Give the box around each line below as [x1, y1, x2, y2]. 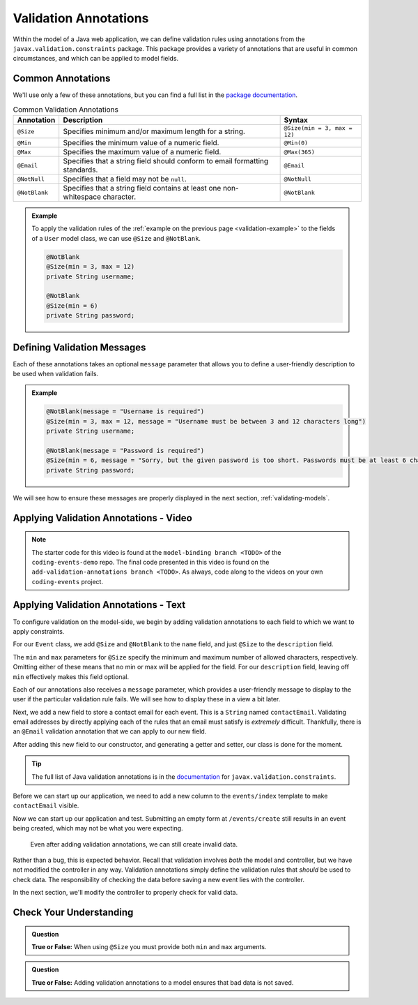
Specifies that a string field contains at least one [63, 184, 222, 193]
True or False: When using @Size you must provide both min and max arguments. [31, 942, 267, 951]
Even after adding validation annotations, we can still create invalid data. [30, 840, 238, 848]
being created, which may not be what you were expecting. [13, 824, 184, 833]
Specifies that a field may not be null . [63, 174, 187, 184]
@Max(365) [284, 148, 315, 156]
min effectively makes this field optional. [13, 672, 130, 680]
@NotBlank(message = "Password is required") [46, 447, 205, 454]
